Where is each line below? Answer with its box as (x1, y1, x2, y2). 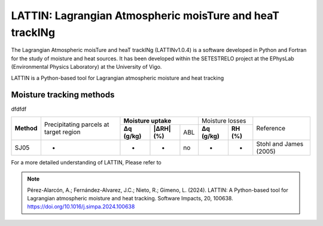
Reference (256, 124, 286, 133)
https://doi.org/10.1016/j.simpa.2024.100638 (27, 203, 135, 210)
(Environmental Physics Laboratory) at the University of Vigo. (11, 63, 162, 71)
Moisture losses (201, 117, 246, 125)
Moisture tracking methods (11, 90, 115, 100)
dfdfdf (11, 105, 27, 113)
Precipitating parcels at (44, 120, 109, 129)
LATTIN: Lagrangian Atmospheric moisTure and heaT (11, 9, 280, 22)
